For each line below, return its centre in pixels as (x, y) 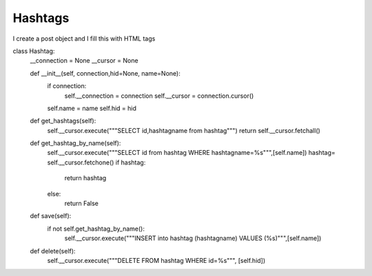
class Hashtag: (34, 51)
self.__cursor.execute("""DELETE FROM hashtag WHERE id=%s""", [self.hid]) (156, 260)
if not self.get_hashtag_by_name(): (96, 229)
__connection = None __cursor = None (84, 61)
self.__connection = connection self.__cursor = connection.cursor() (159, 96)
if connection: (67, 86)
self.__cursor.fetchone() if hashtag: (96, 162)
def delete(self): (53, 251)
